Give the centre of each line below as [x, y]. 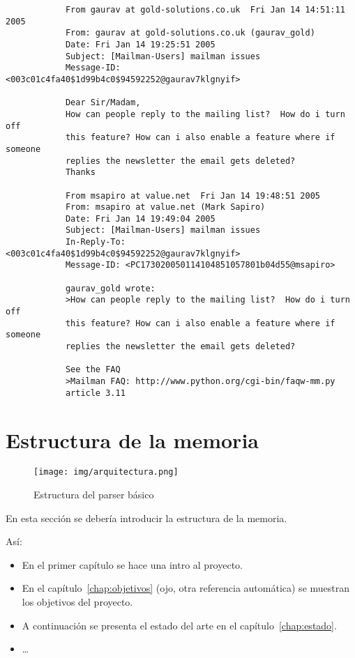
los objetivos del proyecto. [77, 602]
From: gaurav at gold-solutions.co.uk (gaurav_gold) [190, 33]
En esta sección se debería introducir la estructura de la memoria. [146, 518]
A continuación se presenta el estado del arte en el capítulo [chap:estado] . [179, 625]
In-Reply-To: [95, 242]
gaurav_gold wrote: [110, 288]
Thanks [80, 173]
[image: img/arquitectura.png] [106, 472]
